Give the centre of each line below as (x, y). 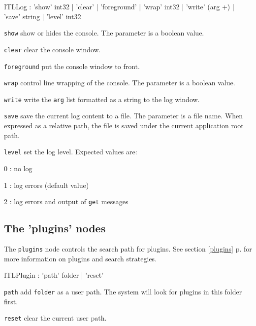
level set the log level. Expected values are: (71, 152)
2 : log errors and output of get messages (66, 201)
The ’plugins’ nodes (55, 228)
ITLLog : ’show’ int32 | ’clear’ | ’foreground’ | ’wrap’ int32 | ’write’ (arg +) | (119, 6)
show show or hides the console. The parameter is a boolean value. (104, 33)
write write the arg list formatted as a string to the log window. (102, 99)
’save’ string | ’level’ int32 (43, 16)
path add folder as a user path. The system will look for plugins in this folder (123, 291)
